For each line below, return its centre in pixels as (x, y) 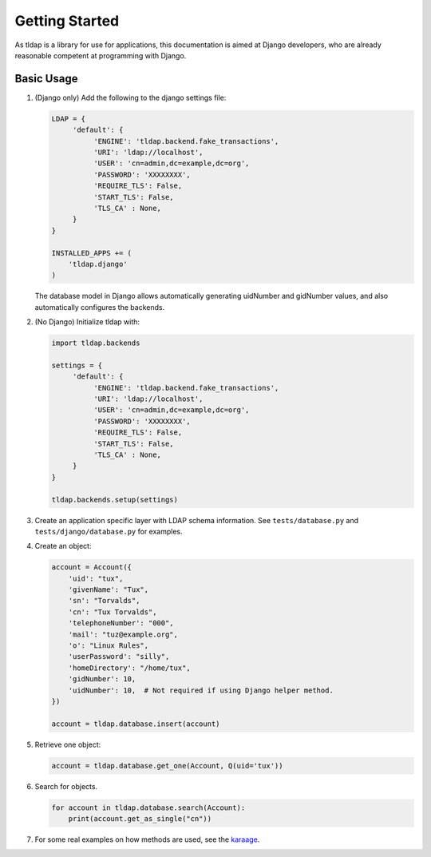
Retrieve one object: (68, 744)
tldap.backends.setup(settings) (115, 500)
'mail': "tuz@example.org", (123, 634)
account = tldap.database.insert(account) (136, 724)
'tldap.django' (98, 264)
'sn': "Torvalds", (104, 601)
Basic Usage (46, 79)
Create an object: (63, 546)
